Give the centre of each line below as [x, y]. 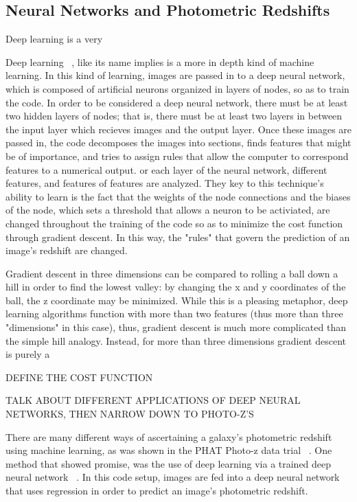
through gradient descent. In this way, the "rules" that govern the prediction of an [178, 237]
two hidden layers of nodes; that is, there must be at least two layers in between [174, 116]
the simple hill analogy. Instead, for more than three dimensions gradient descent [176, 340]
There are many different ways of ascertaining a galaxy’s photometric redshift [169, 436]
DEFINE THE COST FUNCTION [79, 377]
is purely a [28, 354]
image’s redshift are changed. [67, 250]
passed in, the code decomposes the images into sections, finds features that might [178, 142]
